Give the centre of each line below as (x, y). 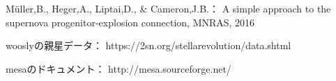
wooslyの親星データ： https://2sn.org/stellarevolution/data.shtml (148, 45)
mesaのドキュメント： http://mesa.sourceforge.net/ (119, 68)
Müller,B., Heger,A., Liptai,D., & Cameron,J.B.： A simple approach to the (168, 8)
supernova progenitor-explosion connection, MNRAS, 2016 (130, 22)
